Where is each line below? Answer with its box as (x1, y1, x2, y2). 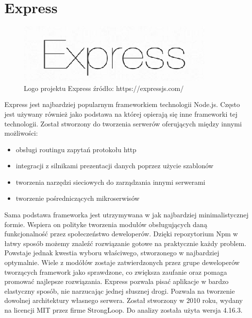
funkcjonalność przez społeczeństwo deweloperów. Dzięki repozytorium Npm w (4, 229, 238, 239)
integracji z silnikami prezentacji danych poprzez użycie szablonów (16, 160, 214, 171)
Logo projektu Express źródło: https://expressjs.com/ (24, 83, 184, 93)
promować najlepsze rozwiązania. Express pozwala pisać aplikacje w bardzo (4, 276, 229, 286)
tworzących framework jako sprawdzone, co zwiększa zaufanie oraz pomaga (4, 266, 227, 277)
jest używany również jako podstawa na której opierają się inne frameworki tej (4, 108, 237, 119)
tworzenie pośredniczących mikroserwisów (16, 193, 140, 203)
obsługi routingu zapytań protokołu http (16, 144, 136, 154)
